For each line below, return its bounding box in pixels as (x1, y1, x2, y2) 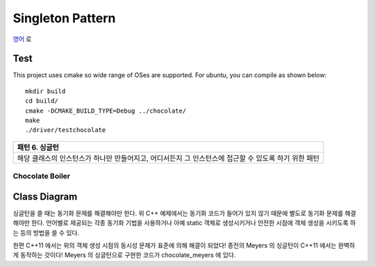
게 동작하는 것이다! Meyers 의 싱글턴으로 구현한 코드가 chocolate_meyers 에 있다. (12, 251, 236, 259)
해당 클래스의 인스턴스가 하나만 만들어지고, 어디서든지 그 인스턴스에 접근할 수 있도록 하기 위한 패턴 (17, 153, 319, 163)
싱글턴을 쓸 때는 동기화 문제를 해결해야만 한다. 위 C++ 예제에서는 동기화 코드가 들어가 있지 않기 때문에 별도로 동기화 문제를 (12, 209, 344, 217)
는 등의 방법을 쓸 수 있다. (12, 228, 80, 236)
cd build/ (25, 97, 58, 105)
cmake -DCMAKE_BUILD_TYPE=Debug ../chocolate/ (25, 106, 187, 115)
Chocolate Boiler (12, 171, 71, 181)
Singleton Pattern (12, 10, 116, 26)
